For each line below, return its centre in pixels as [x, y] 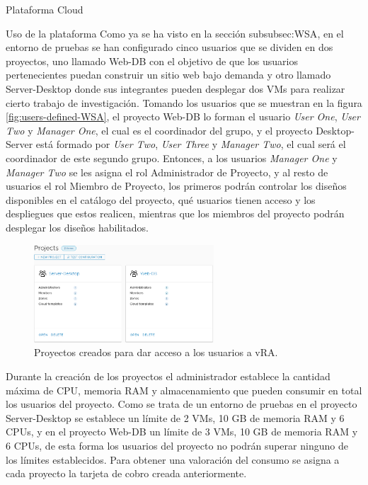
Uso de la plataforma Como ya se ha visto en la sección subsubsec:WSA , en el [175, 33]
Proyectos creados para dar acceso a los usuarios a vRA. [156, 352]
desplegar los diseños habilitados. [77, 227]
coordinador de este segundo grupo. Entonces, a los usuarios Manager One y [172, 158]
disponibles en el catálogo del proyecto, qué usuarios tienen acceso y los [161, 199]
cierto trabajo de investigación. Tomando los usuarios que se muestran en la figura [184, 102]
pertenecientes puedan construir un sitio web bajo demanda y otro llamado [168, 75]
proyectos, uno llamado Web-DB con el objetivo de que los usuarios [152, 61]
